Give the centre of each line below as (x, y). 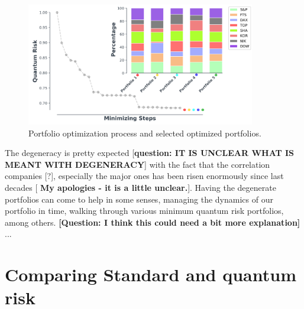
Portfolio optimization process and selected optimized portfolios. (145, 133)
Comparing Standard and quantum (151, 274)
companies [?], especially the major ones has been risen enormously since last (144, 176)
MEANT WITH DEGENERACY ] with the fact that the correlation (138, 164)
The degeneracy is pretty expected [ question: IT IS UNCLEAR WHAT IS (150, 153)
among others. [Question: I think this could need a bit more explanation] (153, 222)
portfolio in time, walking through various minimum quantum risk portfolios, (144, 211)
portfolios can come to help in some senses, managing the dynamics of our (139, 199)
